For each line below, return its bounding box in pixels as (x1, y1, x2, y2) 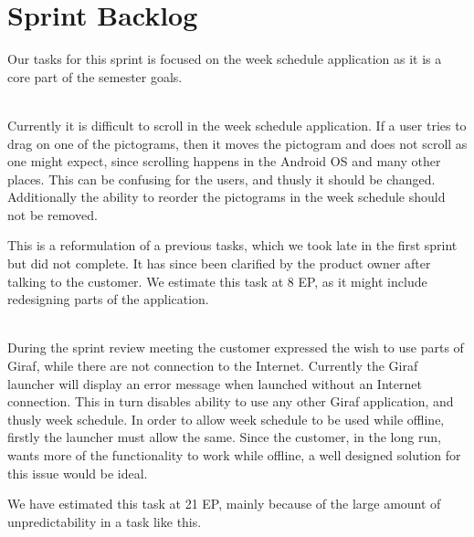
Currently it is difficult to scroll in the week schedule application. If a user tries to (7, 115, 467, 134)
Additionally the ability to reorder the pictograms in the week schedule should (7, 187, 446, 206)
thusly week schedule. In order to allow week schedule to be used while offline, (7, 409, 445, 428)
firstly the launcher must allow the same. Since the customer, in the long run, (7, 427, 441, 447)
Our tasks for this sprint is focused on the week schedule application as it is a (7, 49, 442, 68)
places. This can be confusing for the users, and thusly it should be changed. (7, 169, 436, 188)
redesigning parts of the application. (7, 290, 209, 309)
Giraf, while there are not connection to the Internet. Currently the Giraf (7, 356, 418, 375)
